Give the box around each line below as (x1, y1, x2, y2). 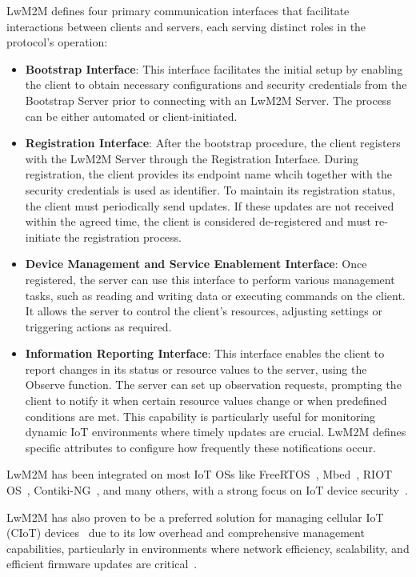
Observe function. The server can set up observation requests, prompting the (25, 376, 402, 393)
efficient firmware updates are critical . (6, 555, 198, 572)
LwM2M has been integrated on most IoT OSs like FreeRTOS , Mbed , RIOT (6, 466, 393, 483)
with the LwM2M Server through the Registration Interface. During (25, 150, 359, 166)
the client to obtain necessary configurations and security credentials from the (25, 76, 407, 93)
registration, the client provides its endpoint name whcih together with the (25, 166, 392, 182)
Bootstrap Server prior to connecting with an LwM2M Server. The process (25, 91, 391, 108)
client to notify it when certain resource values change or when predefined (25, 392, 387, 409)
